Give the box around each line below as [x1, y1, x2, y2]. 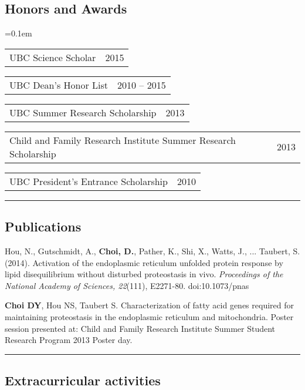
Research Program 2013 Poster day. [5, 334, 133, 346]
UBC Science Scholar [9, 50, 96, 64]
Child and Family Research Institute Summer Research [9, 133, 236, 147]
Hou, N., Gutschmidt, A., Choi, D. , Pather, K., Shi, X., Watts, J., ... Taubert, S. [5, 245, 300, 257]
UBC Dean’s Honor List [9, 78, 108, 92]
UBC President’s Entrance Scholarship [9, 174, 168, 188]
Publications [5, 217, 82, 236]
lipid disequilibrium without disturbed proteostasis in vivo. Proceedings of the [5, 268, 283, 280]
